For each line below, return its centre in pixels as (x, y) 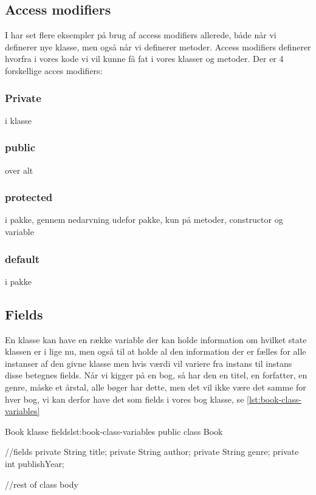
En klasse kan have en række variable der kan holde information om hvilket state (156, 339)
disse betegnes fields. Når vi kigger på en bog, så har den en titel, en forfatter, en (156, 375)
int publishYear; (35, 463)
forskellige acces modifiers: (54, 70)
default (22, 258)
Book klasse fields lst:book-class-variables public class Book (114, 431)
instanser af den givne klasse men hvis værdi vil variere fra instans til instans (149, 363)
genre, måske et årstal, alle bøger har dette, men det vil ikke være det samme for (156, 387)
